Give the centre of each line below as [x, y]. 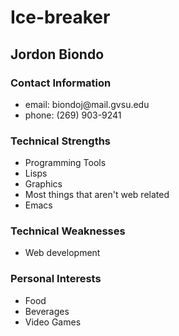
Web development [62, 253]
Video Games [53, 322]
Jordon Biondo [57, 54]
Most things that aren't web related [97, 195]
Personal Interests [56, 279]
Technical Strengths [61, 141]
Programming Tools [65, 163]
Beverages [47, 311]
